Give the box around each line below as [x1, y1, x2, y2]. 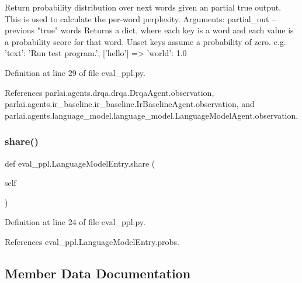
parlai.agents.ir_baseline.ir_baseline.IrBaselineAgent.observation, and [5, 98, 255, 110]
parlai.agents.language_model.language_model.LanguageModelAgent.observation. [5, 109, 298, 121]
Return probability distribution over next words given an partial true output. [5, 1, 282, 13]
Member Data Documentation [5, 264, 191, 282]
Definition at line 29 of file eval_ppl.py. [5, 66, 145, 78]
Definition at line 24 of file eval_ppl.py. [5, 216, 145, 228]
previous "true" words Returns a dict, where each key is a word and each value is [5, 24, 294, 36]
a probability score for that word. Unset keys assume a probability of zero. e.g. [5, 35, 286, 47]
